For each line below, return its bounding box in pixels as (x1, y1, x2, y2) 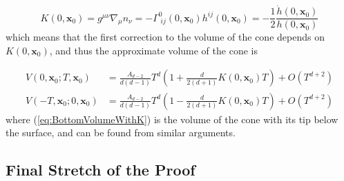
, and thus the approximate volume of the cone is (49, 43, 258, 57)
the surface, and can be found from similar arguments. (6, 125, 236, 140)
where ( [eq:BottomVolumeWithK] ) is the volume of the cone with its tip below (6, 111, 338, 126)
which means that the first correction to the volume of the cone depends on (6, 30, 325, 44)
